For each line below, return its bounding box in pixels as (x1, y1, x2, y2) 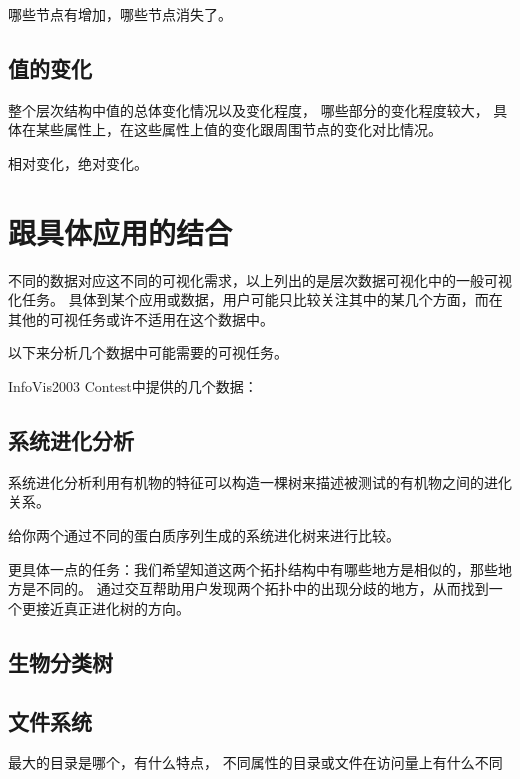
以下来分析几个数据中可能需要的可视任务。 (8, 342, 288, 363)
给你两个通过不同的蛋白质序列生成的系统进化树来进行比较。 (8, 525, 400, 546)
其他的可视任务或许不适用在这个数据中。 (8, 308, 274, 329)
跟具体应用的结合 (8, 211, 233, 252)
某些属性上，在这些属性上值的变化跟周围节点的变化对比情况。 (35, 119, 442, 140)
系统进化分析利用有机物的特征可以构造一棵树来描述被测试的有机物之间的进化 (8, 471, 512, 492)
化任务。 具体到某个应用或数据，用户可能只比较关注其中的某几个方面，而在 (8, 289, 503, 310)
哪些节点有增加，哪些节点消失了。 (8, 4, 232, 24)
